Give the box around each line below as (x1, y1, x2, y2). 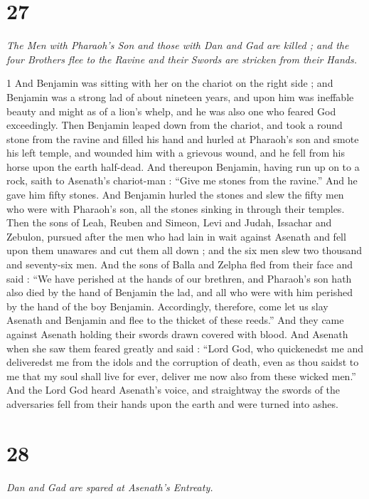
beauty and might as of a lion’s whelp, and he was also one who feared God (6, 103, 336, 118)
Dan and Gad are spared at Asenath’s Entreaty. (6, 479, 213, 494)
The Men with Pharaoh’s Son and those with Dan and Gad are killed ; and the (6, 38, 349, 53)
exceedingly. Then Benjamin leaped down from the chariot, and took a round (6, 117, 343, 132)
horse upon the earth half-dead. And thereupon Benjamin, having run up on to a (6, 159, 360, 174)
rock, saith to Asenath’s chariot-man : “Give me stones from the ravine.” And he (6, 173, 358, 188)
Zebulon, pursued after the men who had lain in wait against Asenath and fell (6, 229, 346, 243)
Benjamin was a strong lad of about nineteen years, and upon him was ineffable (6, 89, 354, 104)
